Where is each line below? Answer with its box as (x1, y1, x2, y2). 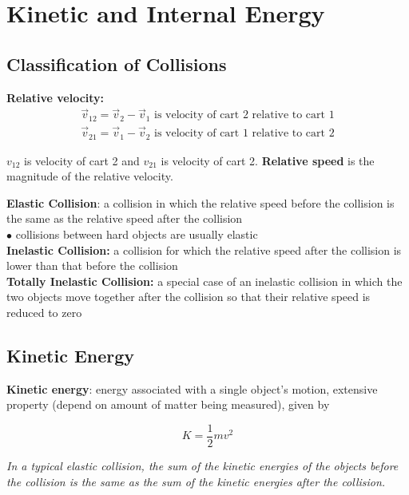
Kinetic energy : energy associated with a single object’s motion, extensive (6, 380, 378, 397)
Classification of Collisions (6, 51, 227, 76)
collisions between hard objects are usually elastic (15, 225, 258, 242)
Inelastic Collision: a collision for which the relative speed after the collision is (6, 241, 402, 258)
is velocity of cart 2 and (24, 152, 140, 168)
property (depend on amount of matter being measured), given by (6, 396, 330, 413)
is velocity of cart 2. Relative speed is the (161, 152, 375, 168)
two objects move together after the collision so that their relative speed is (6, 288, 371, 305)
